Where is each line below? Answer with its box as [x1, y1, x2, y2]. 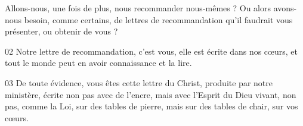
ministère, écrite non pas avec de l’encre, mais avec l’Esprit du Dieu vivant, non [5, 88, 296, 100]
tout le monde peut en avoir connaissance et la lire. [5, 56, 192, 69]
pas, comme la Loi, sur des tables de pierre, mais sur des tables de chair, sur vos [5, 100, 298, 112]
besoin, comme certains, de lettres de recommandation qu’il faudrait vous [24, 13, 293, 26]
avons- [273, 2, 297, 14]
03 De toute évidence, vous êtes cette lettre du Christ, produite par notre [5, 76, 273, 89]
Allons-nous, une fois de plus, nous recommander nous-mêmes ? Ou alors [5, 2, 271, 14]
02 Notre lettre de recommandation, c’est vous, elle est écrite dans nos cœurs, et [5, 45, 298, 57]
